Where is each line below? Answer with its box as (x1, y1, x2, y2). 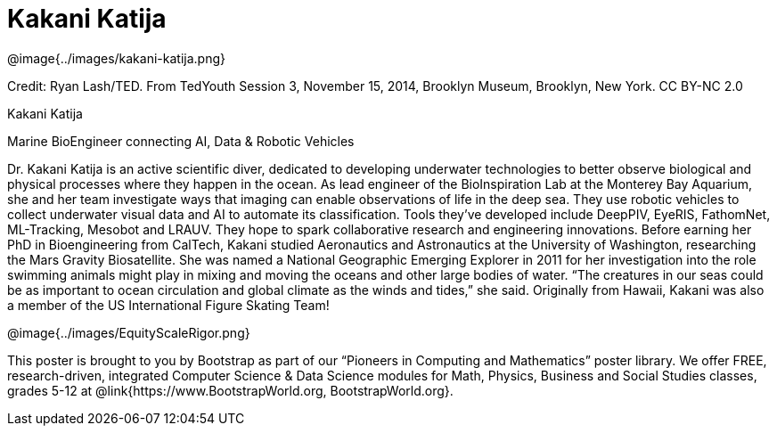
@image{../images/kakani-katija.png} (7, 50, 225, 66)
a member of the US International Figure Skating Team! (7, 297, 330, 313)
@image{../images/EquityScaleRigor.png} (7, 324, 250, 340)
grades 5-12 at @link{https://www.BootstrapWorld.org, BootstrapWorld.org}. (7, 382, 454, 398)
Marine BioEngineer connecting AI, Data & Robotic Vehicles (7, 133, 355, 149)
